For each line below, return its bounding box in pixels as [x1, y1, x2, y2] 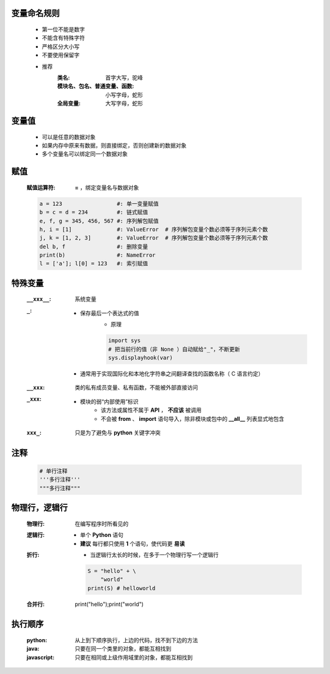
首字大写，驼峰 [105, 74, 143, 81]
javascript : [26, 653, 55, 661]
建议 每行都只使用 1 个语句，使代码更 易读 [80, 540, 185, 547]
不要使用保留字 [42, 51, 79, 59]
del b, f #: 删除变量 [39, 243, 148, 250]
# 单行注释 [39, 468, 68, 474]
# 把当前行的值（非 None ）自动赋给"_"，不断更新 [108, 346, 241, 352]
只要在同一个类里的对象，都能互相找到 [75, 645, 171, 653]
